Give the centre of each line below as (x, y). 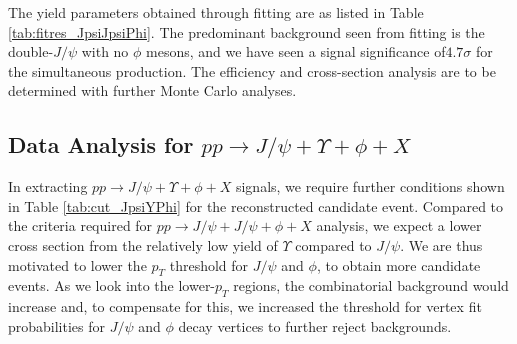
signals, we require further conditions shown (370, 186)
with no (105, 51)
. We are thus (441, 244)
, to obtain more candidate (398, 264)
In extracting (48, 186)
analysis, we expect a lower (399, 225)
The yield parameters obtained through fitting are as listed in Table (216, 12)
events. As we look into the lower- (112, 285)
